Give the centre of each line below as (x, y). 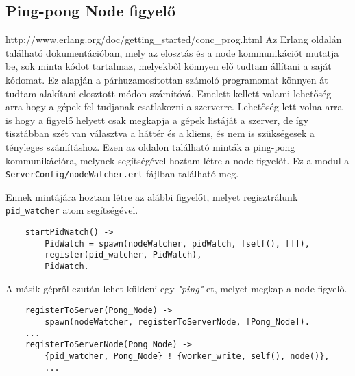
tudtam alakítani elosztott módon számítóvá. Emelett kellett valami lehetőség (169, 93)
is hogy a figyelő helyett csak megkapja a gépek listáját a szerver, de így (157, 120)
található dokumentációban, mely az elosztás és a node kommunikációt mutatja (172, 52)
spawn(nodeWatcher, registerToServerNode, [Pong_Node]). (177, 322)
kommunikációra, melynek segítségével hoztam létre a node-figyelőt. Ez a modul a (177, 160)
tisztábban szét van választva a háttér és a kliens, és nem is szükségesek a (160, 133)
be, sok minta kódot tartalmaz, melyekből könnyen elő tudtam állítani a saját (169, 66)
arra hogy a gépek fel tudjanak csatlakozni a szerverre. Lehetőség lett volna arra (174, 106)
